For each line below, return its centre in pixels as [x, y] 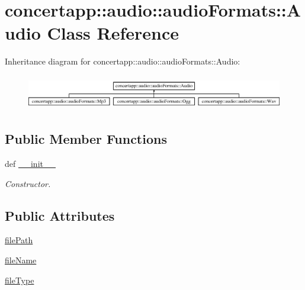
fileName [21, 260]
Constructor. [28, 183]
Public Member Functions [86, 139]
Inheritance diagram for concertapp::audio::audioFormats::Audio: [123, 61]
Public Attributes [60, 215]
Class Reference [113, 33]
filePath [19, 240]
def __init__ [30, 163]
